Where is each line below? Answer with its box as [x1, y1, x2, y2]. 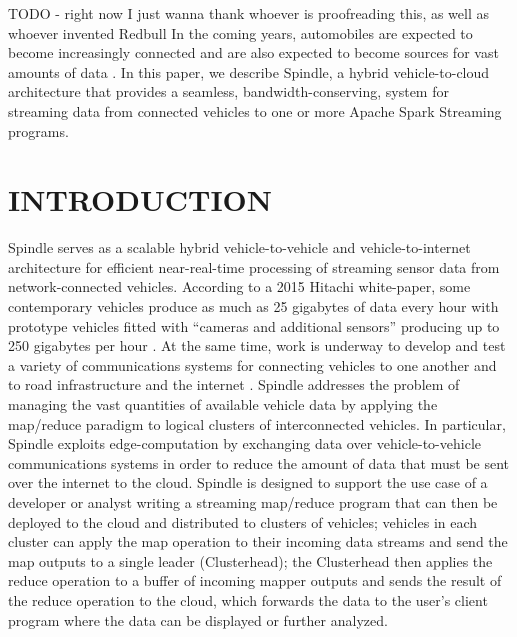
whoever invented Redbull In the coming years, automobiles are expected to [8, 22, 473, 43]
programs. [8, 120, 69, 141]
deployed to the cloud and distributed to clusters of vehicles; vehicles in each [8, 511, 478, 532]
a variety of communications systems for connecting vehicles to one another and [8, 354, 497, 375]
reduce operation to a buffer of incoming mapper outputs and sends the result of [8, 570, 502, 591]
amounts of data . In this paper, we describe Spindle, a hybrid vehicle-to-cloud [8, 61, 490, 82]
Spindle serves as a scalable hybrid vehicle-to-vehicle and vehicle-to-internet [8, 237, 471, 258]
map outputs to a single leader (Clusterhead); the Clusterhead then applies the [8, 550, 493, 571]
